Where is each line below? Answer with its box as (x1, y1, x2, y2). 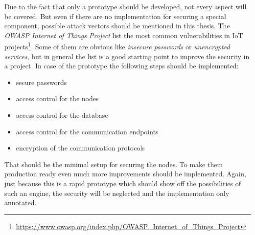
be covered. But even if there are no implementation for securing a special (4, 11, 226, 21)
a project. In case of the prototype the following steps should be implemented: (4, 61, 239, 71)
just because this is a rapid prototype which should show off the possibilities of (4, 178, 241, 188)
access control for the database (16, 110, 108, 120)
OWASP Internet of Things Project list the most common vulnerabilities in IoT (4, 30, 243, 40)
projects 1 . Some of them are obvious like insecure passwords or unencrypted (4, 40, 230, 52)
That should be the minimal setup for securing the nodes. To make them (4, 159, 223, 169)
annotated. (4, 197, 37, 208)
